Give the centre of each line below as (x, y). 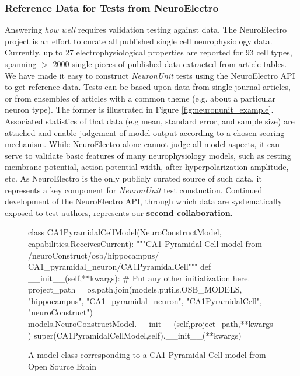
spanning (21, 64)
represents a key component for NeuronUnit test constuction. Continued (134, 189)
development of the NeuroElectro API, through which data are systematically (144, 201)
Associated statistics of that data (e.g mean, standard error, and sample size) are (150, 121)
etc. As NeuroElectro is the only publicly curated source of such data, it (133, 178)
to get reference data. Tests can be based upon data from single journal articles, (148, 87)
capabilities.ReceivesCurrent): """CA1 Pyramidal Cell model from (145, 243)
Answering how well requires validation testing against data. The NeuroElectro (146, 29)
